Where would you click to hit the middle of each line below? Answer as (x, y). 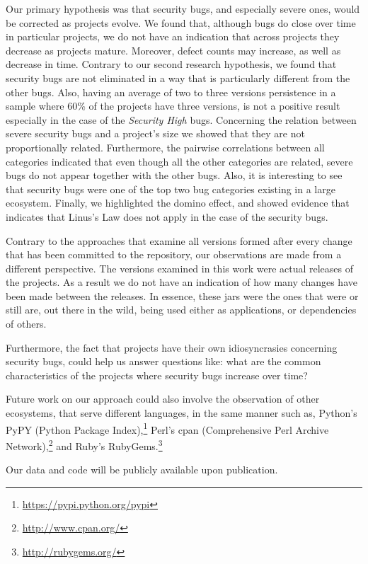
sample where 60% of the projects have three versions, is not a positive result (173, 106)
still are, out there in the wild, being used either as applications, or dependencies (181, 310)
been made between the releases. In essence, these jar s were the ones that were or (182, 295)
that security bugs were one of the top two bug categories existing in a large (171, 189)
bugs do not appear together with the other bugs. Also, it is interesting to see (174, 175)
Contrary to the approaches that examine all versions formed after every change (179, 240)
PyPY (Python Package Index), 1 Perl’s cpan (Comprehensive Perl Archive (167, 428)
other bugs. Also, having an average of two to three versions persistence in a (171, 92)
